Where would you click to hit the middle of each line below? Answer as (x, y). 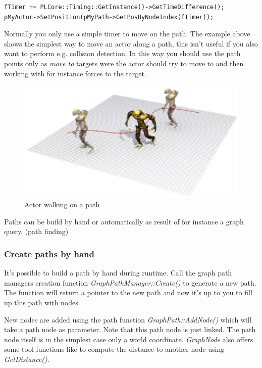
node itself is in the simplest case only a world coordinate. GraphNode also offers (129, 339)
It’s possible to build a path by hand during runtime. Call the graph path (118, 273)
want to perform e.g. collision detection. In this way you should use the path (122, 53)
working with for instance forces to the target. (75, 73)
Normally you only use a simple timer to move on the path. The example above (127, 34)
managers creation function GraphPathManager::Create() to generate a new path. (130, 282)
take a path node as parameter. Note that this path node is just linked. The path (130, 329)
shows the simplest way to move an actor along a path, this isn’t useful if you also (131, 43)
